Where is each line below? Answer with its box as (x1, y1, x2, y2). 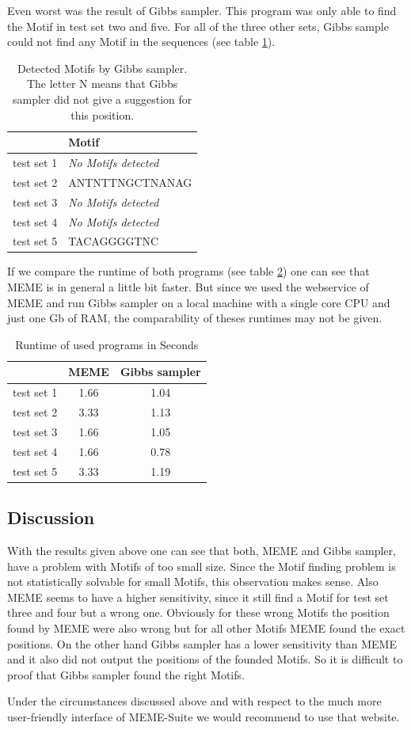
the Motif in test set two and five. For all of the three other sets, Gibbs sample (7, 17, 389, 34)
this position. (70, 106, 135, 123)
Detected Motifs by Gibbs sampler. (17, 59, 188, 76)
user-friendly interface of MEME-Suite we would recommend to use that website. (7, 708, 400, 724)
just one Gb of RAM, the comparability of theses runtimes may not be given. (7, 310, 382, 326)
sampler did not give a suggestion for (13, 90, 192, 107)
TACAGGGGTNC (68, 233, 159, 249)
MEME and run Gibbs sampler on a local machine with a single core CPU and (7, 294, 390, 310)
